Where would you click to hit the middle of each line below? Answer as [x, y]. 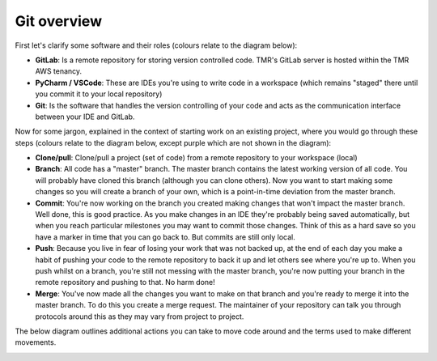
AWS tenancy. [59, 71]
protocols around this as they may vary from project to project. [140, 316]
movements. [36, 342]
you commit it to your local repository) [99, 94]
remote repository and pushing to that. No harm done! [125, 282]
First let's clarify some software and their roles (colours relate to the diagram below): [156, 45]
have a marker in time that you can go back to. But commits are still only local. [165, 237]
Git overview [59, 21]
